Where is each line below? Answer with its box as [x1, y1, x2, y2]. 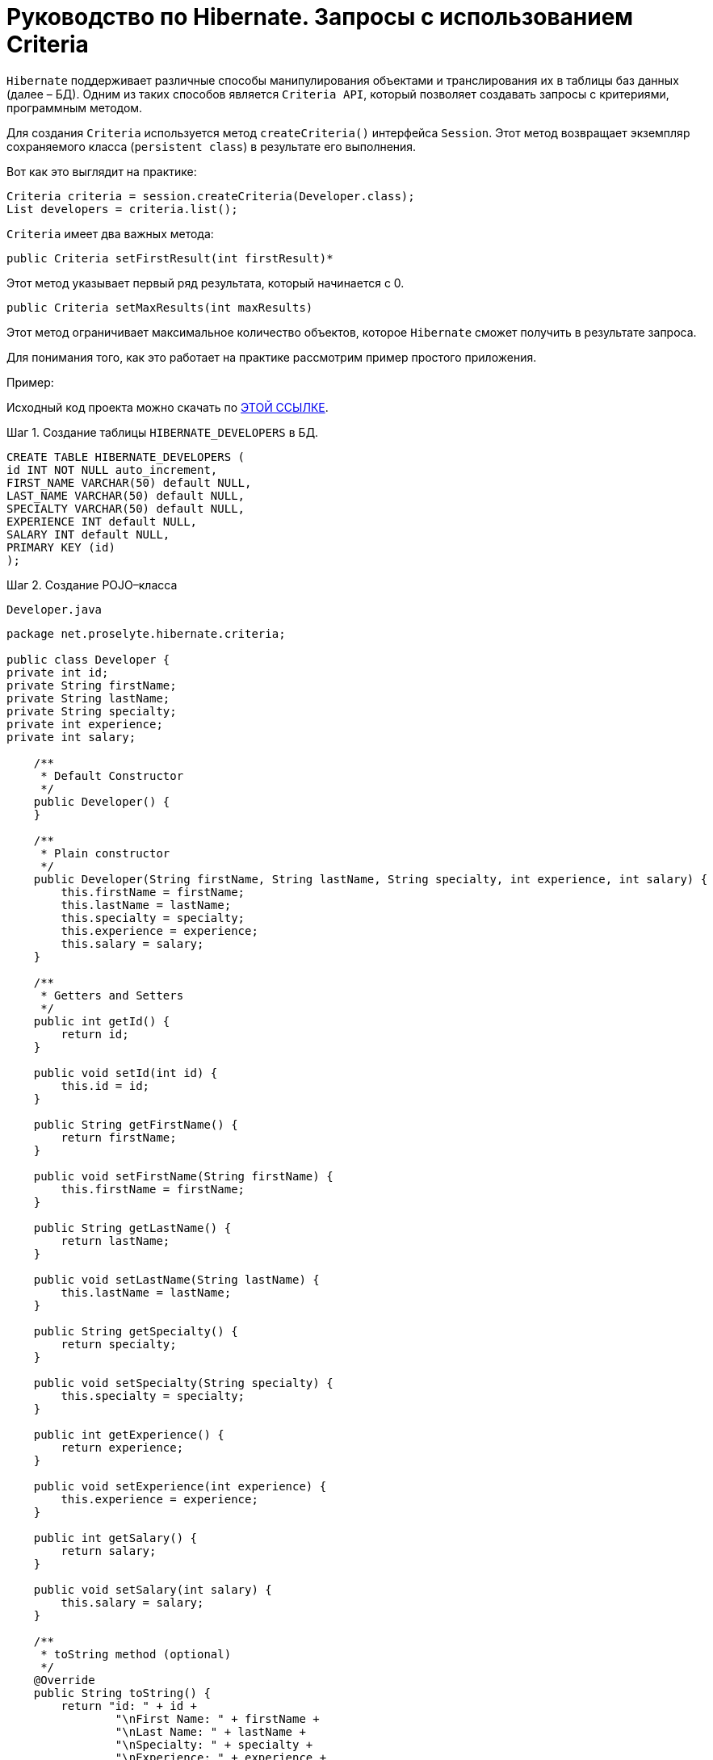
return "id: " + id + [61, 1699, 198, 1712]
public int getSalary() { [33, 1531, 198, 1544]
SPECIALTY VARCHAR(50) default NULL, [6, 501, 245, 515]
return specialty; [61, 1337, 177, 1351]
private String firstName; [6, 678, 177, 692]
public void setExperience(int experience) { [33, 1479, 327, 1493]
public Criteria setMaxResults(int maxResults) [6, 300, 313, 314]
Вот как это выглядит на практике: [6, 164, 197, 178]
